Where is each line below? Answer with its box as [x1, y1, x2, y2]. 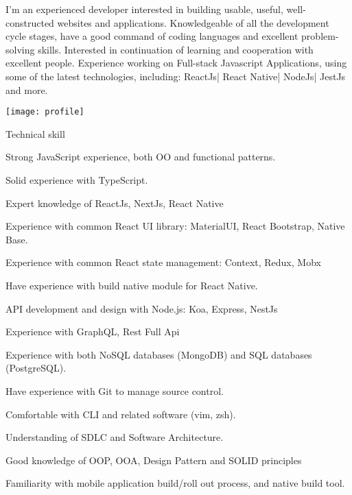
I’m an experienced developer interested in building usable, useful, [5, 2, 283, 16]
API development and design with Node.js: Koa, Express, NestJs [5, 301, 278, 315]
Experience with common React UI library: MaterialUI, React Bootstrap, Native [5, 219, 345, 233]
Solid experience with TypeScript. [5, 173, 148, 186]
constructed [5, 15, 54, 29]
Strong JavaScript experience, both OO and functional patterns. [5, 149, 276, 164]
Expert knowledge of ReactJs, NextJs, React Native [5, 195, 224, 210]
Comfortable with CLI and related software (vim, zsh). [5, 407, 236, 421]
